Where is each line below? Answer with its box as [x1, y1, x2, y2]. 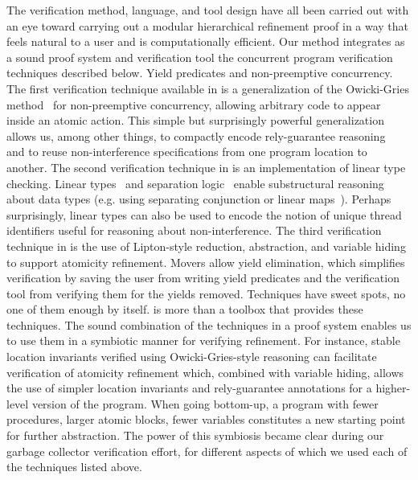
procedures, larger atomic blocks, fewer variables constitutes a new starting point [6, 411, 406, 428]
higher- [375, 379, 411, 396]
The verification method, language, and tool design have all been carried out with [6, 2, 409, 18]
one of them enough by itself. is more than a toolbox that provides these [6, 301, 363, 318]
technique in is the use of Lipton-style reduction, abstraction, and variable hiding [6, 237, 406, 254]
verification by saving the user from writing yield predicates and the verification [6, 269, 400, 286]
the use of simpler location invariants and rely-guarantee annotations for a [6, 379, 372, 396]
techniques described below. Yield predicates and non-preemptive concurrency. [6, 64, 393, 81]
